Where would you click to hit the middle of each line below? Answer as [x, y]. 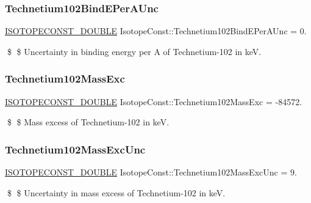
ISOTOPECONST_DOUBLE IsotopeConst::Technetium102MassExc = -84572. [154, 101]
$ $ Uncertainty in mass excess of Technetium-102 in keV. [116, 192]
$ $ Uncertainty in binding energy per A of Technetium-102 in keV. [134, 51]
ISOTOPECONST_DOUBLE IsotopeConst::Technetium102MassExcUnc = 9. [151, 172]
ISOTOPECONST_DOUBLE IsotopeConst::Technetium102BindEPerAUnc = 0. [156, 31]
